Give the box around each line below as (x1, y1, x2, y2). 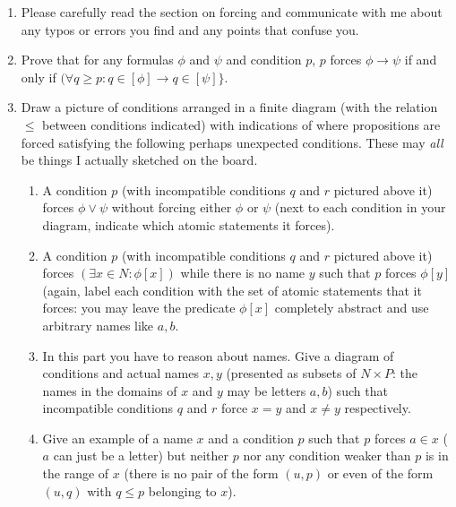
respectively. (344, 399, 411, 417)
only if (21, 67, 56, 86)
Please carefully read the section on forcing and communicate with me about (21, 3, 443, 21)
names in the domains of (42, 381, 177, 400)
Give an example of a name (42, 428, 193, 447)
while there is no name (180, 263, 305, 282)
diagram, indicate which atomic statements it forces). (42, 215, 335, 234)
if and (404, 50, 437, 69)
